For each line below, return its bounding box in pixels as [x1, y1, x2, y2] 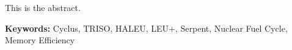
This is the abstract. [5, 1, 81, 13]
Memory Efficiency [5, 34, 75, 46]
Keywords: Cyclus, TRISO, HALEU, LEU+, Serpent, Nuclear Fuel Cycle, [5, 21, 288, 34]
